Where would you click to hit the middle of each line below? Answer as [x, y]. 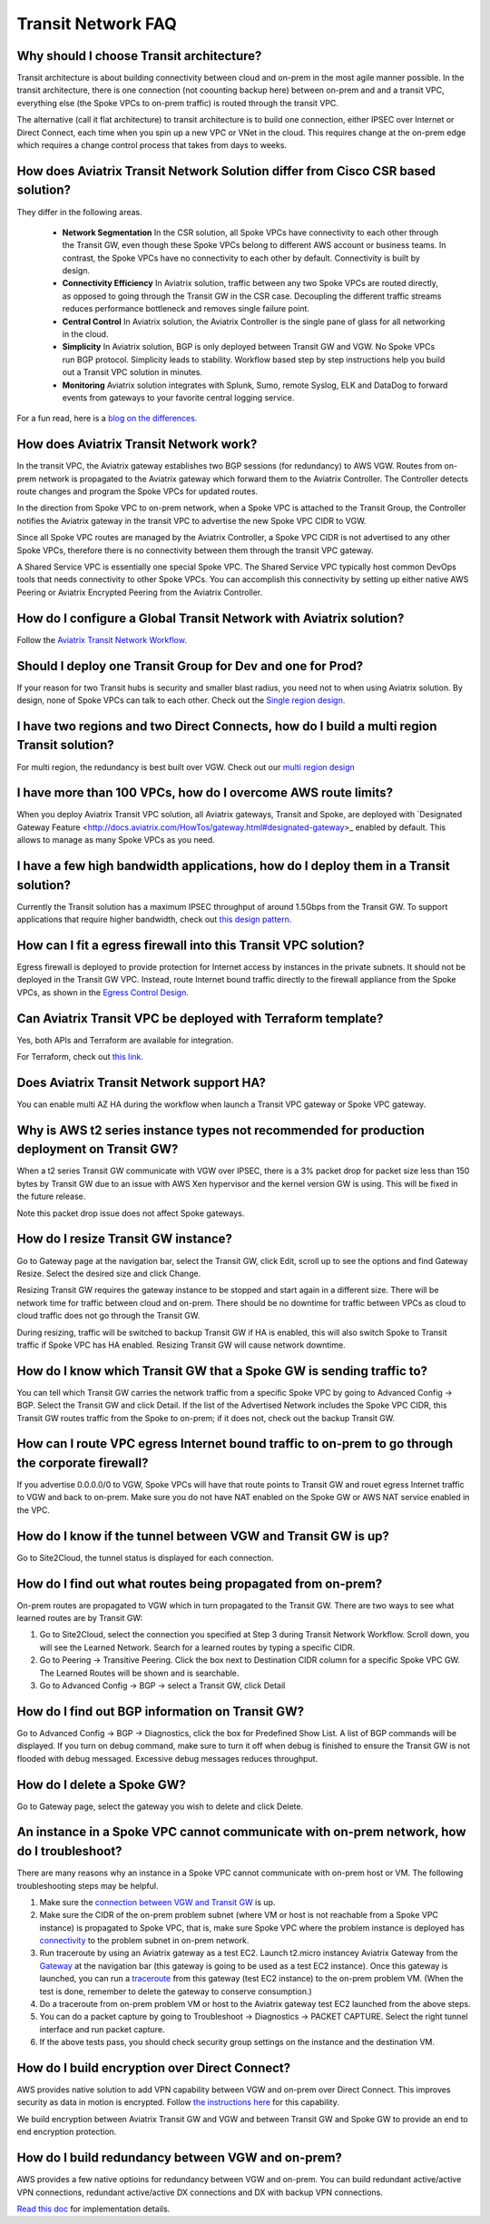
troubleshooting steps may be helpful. [88, 1885]
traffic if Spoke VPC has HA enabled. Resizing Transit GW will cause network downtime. [181, 1345]
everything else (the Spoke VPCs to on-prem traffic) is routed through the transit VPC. [178, 103]
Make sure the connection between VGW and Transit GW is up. [157, 1902]
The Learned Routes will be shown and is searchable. [139, 1673]
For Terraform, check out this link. [80, 1057]
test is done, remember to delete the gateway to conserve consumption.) [176, 1991]
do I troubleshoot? [69, 1851]
